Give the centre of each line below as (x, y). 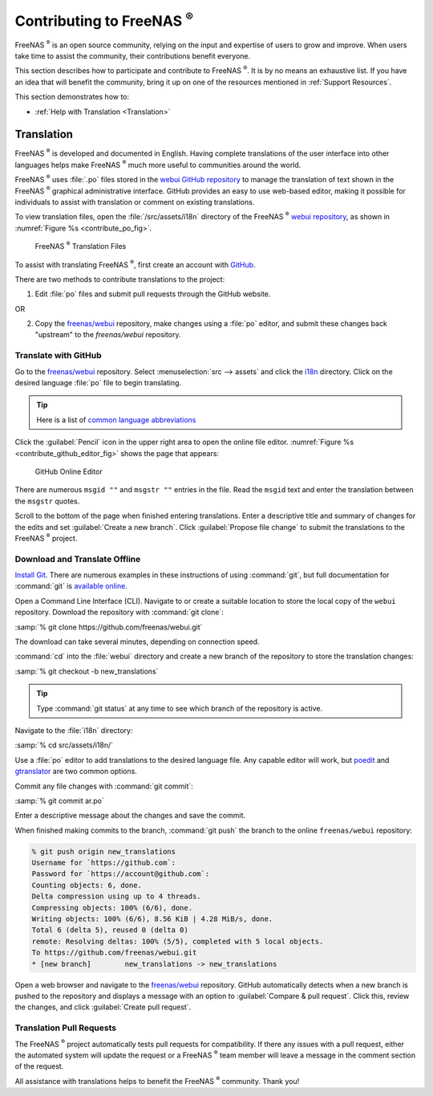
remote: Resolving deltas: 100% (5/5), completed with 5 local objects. (178, 941)
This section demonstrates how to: (72, 97)
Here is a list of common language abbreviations (116, 420)
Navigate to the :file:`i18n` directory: (74, 730)
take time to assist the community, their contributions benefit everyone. (133, 55)
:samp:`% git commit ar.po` (59, 801)
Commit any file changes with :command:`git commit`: (104, 786)
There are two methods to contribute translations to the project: (120, 279)
